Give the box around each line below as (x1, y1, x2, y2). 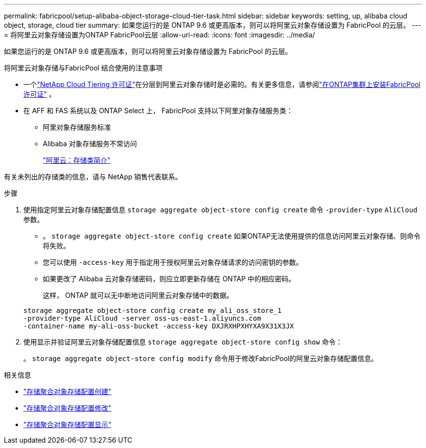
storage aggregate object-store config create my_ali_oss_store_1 (23, 307, 282, 314)
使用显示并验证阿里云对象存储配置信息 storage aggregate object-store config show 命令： (23, 338, 342, 346)
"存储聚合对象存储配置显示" (23, 420, 112, 429)
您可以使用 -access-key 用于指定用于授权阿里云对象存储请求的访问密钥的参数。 (43, 258, 303, 266)
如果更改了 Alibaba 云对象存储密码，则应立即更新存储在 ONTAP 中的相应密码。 (43, 275, 296, 283)
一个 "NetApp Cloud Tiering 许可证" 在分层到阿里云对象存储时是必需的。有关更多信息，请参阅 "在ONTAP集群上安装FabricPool (23, 80, 421, 88)
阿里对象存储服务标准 (43, 123, 111, 131)
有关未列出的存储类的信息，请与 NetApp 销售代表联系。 (4, 172, 182, 181)
